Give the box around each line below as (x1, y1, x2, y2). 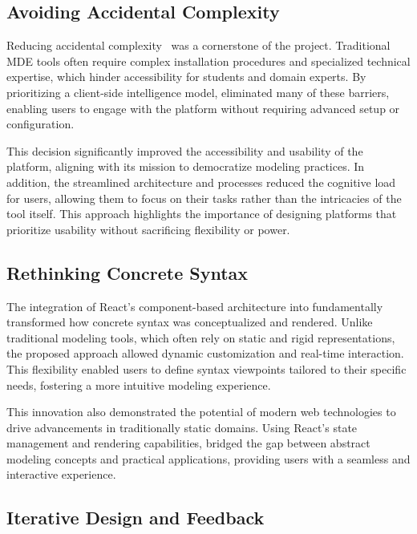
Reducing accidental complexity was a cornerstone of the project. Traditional (6, 37, 391, 54)
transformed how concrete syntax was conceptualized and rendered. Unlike (6, 314, 373, 330)
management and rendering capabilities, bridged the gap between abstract (6, 435, 370, 451)
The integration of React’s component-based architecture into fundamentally (6, 297, 383, 314)
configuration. (6, 115, 75, 132)
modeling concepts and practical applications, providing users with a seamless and (6, 450, 411, 467)
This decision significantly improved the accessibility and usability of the (6, 142, 363, 159)
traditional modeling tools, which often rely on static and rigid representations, (6, 329, 395, 346)
